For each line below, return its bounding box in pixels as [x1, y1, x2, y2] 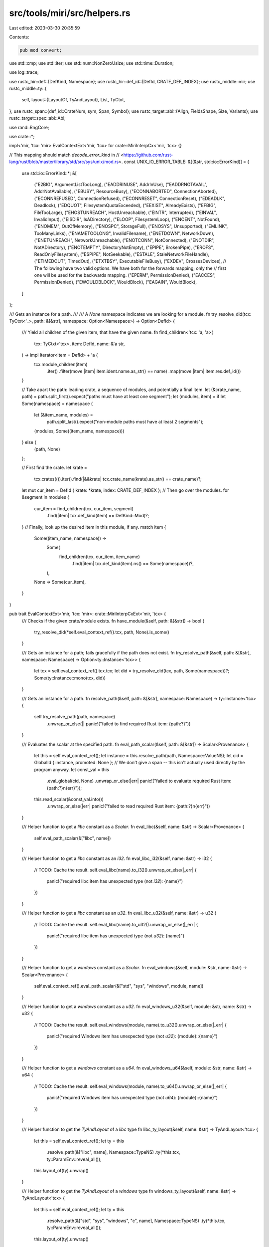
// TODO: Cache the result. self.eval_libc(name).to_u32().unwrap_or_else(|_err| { [34, 921, 198, 927]
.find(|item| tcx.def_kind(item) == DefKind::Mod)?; [46, 513, 149, 519]
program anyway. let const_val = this [34, 766, 109, 773]
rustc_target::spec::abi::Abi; [9, 115, 66, 121]
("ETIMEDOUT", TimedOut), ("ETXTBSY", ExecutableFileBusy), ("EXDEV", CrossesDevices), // [34, 258, 227, 264]
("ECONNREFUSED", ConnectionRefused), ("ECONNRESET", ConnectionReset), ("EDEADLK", [34, 195, 226, 202]
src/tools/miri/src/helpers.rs [9, 7, 131, 18]
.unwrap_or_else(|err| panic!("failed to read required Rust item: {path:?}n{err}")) [46, 803, 210, 809]
